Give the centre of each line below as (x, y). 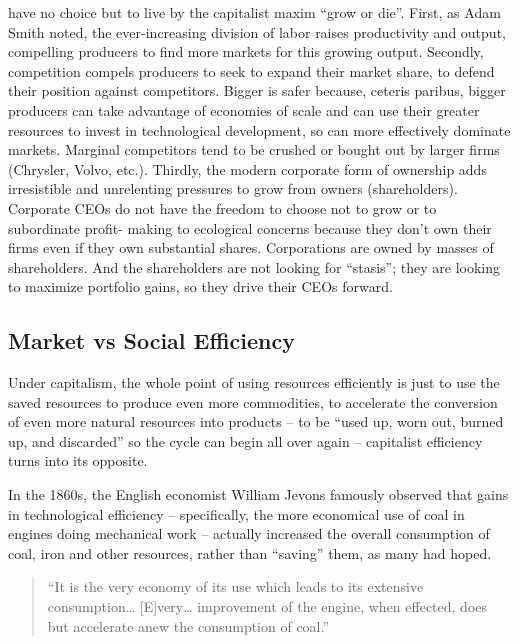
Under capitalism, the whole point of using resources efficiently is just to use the (254, 382)
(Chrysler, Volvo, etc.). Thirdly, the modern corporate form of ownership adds (247, 168)
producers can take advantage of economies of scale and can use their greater (244, 109)
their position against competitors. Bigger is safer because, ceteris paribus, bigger (257, 90)
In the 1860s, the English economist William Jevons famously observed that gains (258, 494)
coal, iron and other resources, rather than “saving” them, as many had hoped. (250, 552)
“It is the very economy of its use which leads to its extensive (235, 586)
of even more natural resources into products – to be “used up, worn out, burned (256, 421)
